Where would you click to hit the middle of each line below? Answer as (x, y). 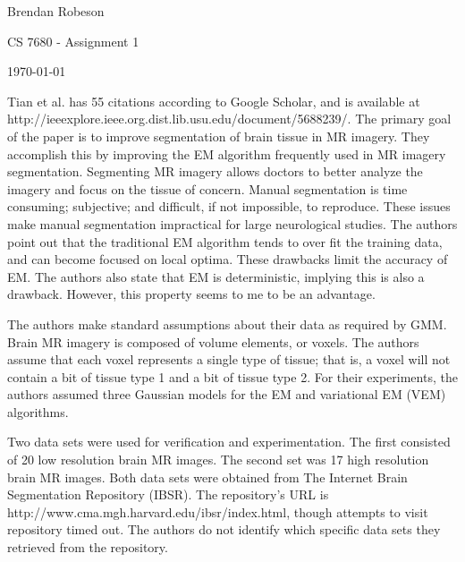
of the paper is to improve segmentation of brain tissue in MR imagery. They (219, 136)
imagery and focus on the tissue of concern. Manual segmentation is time (207, 188)
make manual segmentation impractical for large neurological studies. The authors (232, 223)
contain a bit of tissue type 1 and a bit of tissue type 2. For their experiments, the (232, 376)
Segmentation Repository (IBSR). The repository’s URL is (168, 494)
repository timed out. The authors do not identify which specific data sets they (224, 529)
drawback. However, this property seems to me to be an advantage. (191, 294)
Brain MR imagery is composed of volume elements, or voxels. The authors (213, 341)
